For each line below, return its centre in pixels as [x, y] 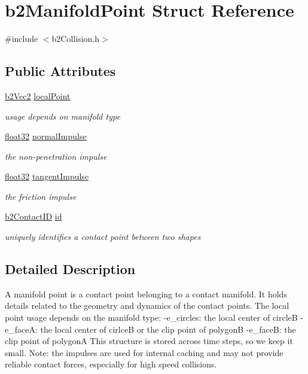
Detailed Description [70, 269]
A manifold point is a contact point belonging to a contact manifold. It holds [146, 294]
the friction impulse [41, 196]
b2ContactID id [33, 216]
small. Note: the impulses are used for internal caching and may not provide [144, 352]
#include [22, 39]
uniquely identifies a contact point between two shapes [103, 237]
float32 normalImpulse [46, 136]
